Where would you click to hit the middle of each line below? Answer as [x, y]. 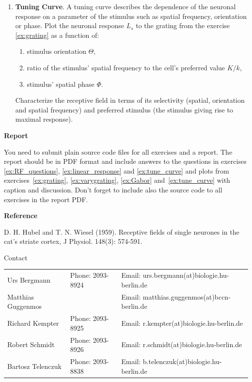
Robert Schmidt [31, 344]
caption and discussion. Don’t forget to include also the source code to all [113, 189]
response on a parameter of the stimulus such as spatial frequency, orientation [131, 16]
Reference [21, 215]
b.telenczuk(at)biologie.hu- [182, 361]
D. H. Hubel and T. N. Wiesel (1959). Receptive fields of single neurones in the [122, 231]
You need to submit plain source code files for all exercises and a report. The [118, 151]
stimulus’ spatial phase [61, 84]
